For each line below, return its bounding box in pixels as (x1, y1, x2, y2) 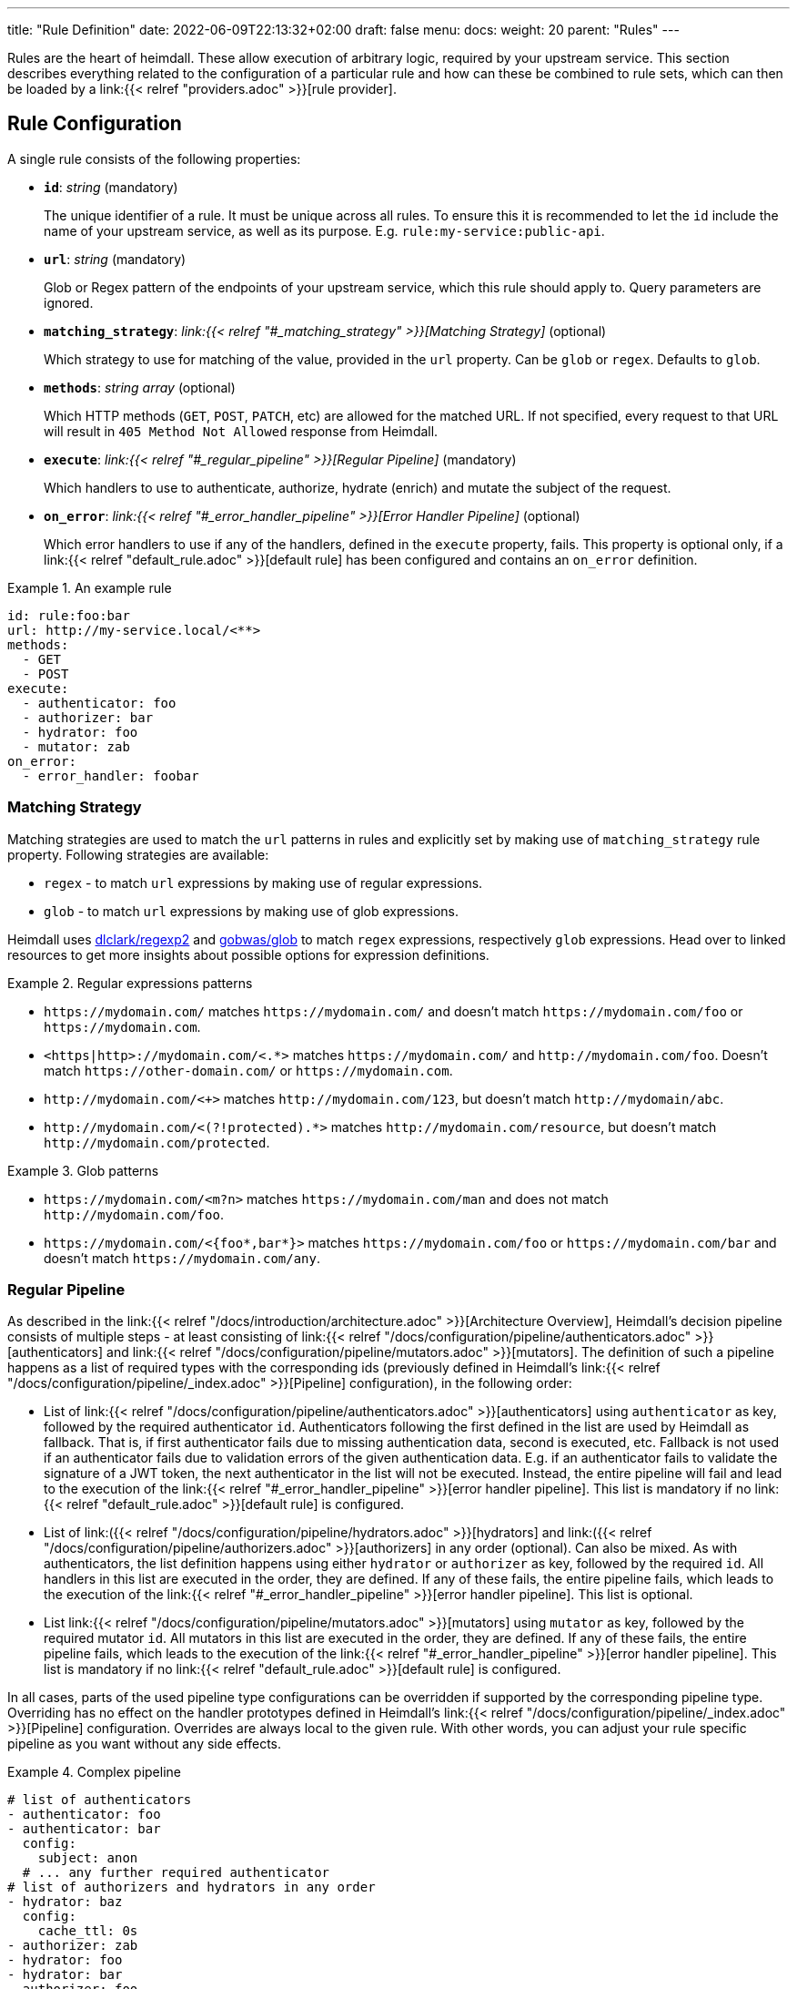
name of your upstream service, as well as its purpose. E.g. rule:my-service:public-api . (44, 222, 605, 239)
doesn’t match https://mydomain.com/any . (44, 1249, 321, 1266)
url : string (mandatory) (44, 250, 187, 267)
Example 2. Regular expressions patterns (7, 974, 253, 991)
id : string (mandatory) (44, 178, 178, 195)
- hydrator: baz (7, 1894, 123, 1910)
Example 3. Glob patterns (7, 1162, 159, 1178)
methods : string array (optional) (44, 379, 236, 395)
